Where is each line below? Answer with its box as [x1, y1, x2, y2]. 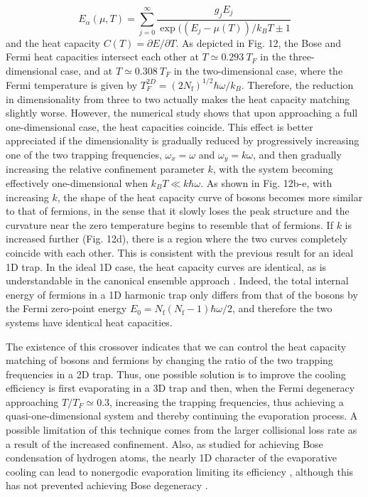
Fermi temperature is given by [6, 77, 138, 92]
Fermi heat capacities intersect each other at [6, 49, 199, 64]
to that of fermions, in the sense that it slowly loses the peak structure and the [6, 203, 350, 218]
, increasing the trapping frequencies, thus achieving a [109, 394, 344, 409]
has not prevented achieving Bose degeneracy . [6, 478, 208, 493]
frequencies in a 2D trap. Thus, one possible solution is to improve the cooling [6, 366, 346, 381]
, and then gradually [252, 146, 342, 161]
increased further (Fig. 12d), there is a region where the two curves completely [6, 231, 347, 246]
